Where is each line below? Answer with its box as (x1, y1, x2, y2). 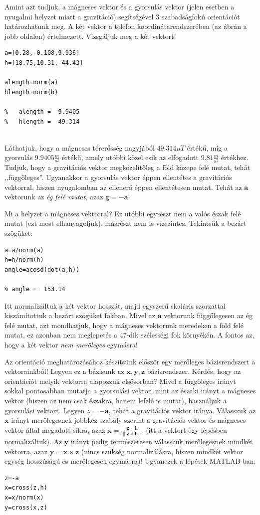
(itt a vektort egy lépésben (146, 424, 227, 435)
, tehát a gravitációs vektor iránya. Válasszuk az (108, 405, 256, 415)
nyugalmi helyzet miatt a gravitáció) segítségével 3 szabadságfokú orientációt (4, 11, 240, 21)
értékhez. (221, 152, 249, 163)
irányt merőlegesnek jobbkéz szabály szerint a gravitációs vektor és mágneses (11, 415, 246, 425)
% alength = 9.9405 (4, 108, 80, 115)
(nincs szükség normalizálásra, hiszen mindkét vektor (81, 446, 243, 456)
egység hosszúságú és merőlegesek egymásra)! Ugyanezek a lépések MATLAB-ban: (4, 456, 256, 466)
